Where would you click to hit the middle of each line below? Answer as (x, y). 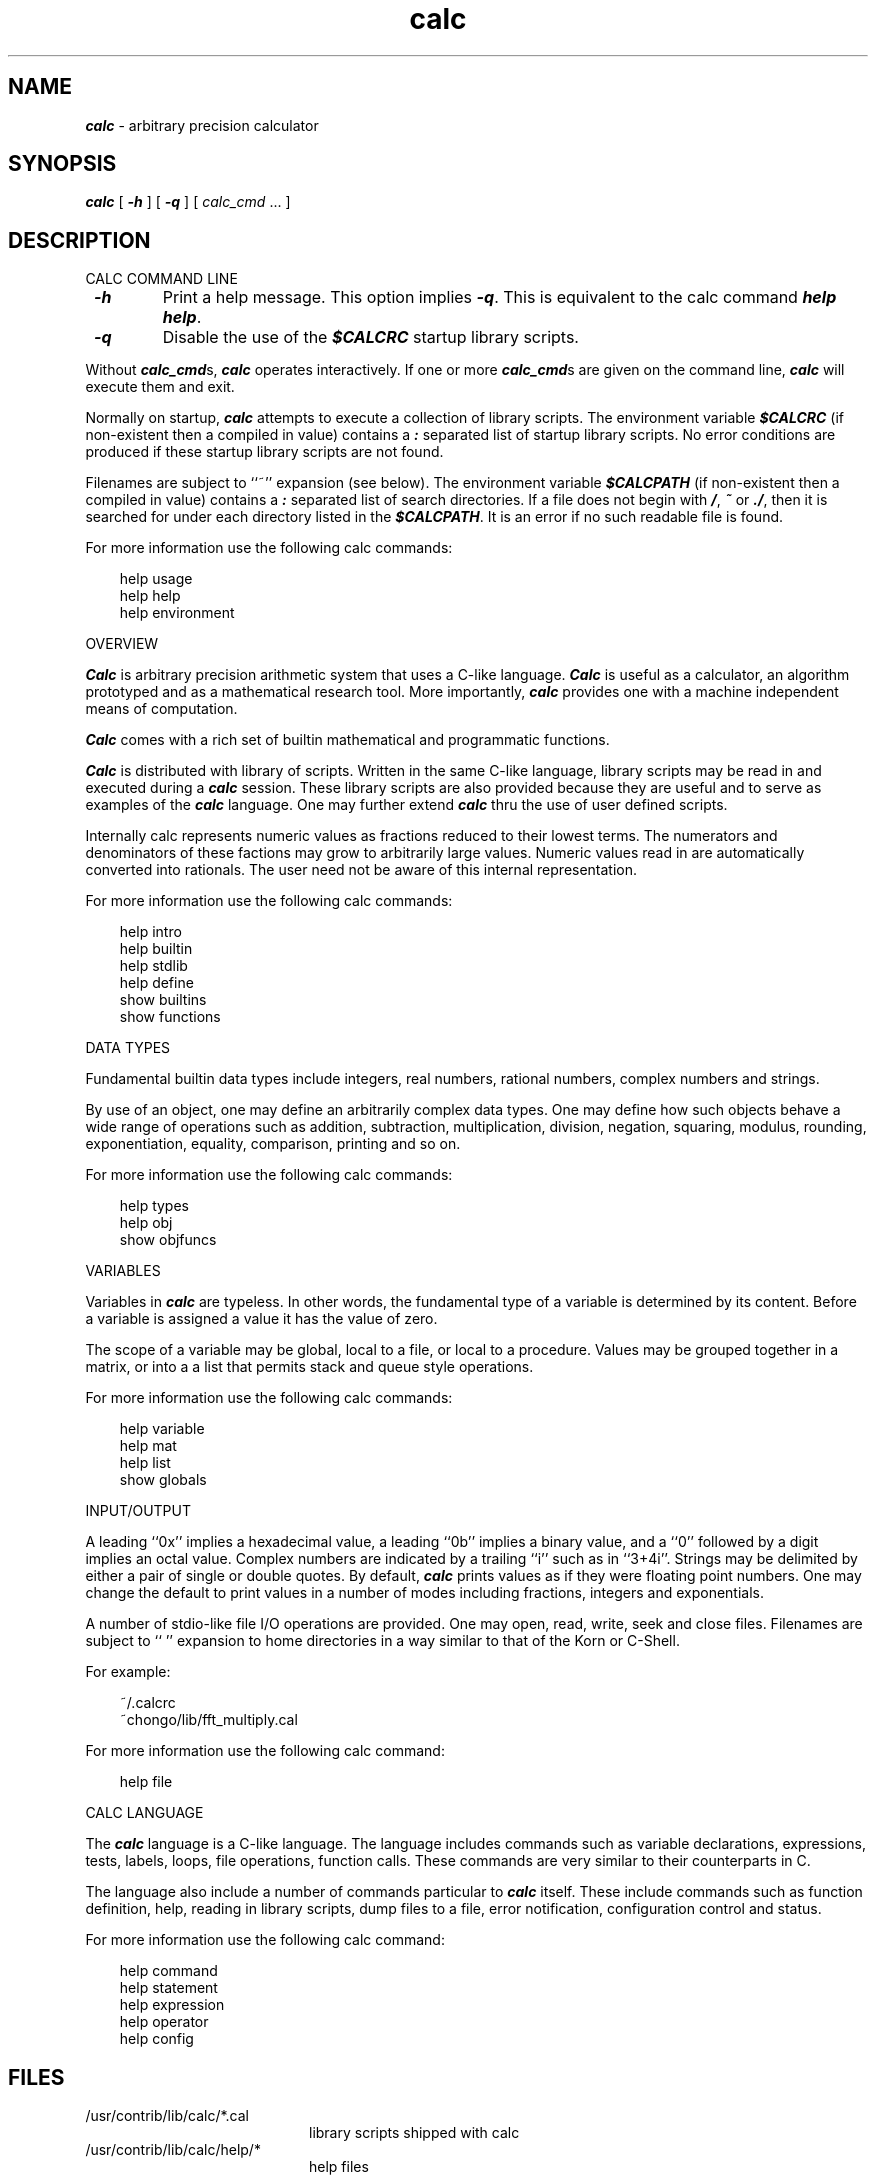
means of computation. (161, 709)
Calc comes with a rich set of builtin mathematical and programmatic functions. (347, 740)
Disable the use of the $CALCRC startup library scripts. (370, 337)
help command (168, 1971)
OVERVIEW (122, 644)
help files (339, 2167)
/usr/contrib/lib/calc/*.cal (167, 2116)
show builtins (163, 1000)
